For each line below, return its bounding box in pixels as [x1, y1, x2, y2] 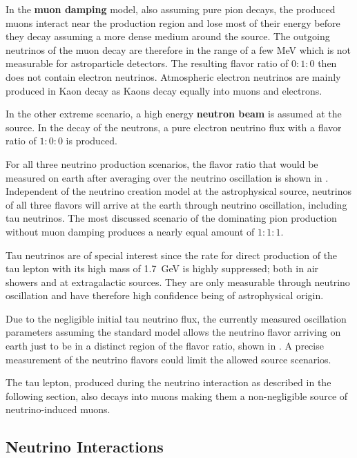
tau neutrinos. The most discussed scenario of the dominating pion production [6, 211, 337, 225]
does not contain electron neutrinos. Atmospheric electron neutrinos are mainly [6, 69, 341, 84]
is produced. [66, 133, 117, 148]
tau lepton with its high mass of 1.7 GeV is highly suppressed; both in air [6, 261, 319, 276]
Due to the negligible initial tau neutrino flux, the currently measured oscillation [6, 311, 347, 325]
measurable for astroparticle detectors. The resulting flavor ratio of [6, 56, 289, 70]
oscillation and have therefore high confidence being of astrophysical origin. [6, 288, 324, 303]
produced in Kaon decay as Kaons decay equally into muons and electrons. [6, 83, 322, 97]
